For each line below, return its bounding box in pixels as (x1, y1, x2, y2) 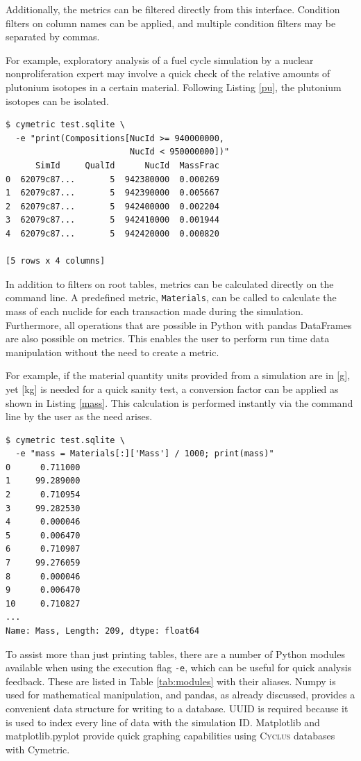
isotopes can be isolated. (6, 93, 109, 108)
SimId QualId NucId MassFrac (35, 160, 219, 170)
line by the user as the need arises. (6, 409, 153, 424)
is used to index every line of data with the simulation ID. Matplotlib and (6, 714, 320, 729)
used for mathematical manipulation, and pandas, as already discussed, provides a (6, 687, 355, 702)
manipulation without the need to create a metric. (6, 344, 219, 359)
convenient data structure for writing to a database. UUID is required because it (6, 701, 349, 716)
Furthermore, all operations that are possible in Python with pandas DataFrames (6, 317, 352, 332)
